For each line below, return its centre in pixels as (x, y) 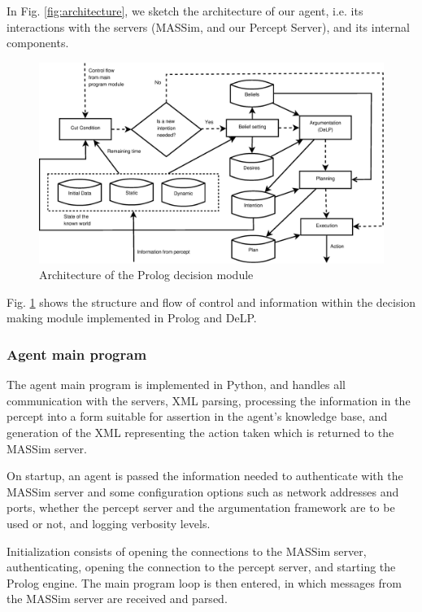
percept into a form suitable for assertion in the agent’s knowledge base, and (197, 416)
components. (38, 43)
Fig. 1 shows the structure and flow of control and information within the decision (211, 302)
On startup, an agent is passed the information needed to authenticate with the (205, 476)
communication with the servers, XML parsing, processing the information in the (209, 400)
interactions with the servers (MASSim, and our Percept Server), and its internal (208, 26)
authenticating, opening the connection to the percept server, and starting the (201, 567)
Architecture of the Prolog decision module (146, 275)
